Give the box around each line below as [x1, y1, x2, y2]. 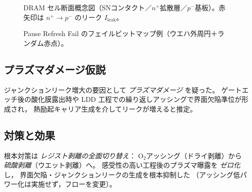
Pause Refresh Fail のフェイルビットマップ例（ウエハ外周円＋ [23, 28, 218, 38]
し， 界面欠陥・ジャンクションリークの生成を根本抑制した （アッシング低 [4, 169, 240, 179]
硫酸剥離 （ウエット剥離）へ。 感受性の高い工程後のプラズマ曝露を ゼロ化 [4, 160, 241, 170]
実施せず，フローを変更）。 [31, 179, 116, 189]
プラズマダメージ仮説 [4, 61, 106, 77]
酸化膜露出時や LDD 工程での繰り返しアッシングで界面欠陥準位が [31, 94, 242, 104]
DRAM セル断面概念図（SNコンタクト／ [23, 2, 152, 12]
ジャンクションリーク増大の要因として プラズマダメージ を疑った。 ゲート [4, 84, 242, 95]
